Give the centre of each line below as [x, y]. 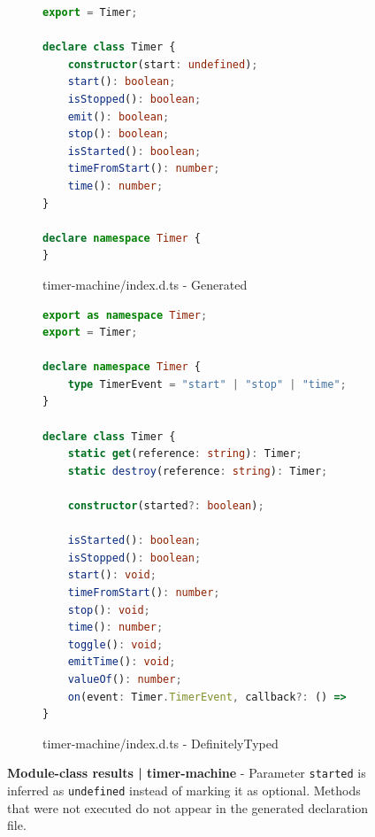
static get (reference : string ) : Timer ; [185, 454]
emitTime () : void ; [122, 662]
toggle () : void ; [115, 644]
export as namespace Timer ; [125, 315]
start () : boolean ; [122, 82]
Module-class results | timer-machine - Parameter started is [187, 773]
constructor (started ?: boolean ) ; [166, 506]
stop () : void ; [109, 610]
